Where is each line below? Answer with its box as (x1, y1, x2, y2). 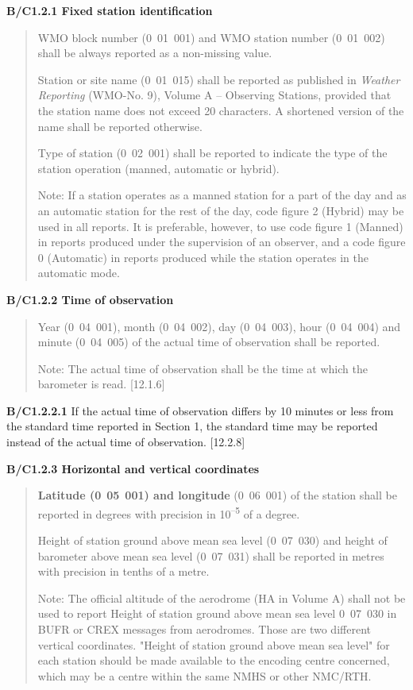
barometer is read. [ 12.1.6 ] (37, 376, 165, 392)
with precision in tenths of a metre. (37, 563, 210, 580)
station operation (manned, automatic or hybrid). (37, 160, 280, 176)
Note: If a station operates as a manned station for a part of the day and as (37, 187, 407, 203)
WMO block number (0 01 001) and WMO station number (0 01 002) (37, 29, 385, 45)
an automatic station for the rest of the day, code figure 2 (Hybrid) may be (37, 202, 404, 218)
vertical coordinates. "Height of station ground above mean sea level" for (37, 636, 390, 653)
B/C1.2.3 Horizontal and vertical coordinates (6, 460, 260, 476)
